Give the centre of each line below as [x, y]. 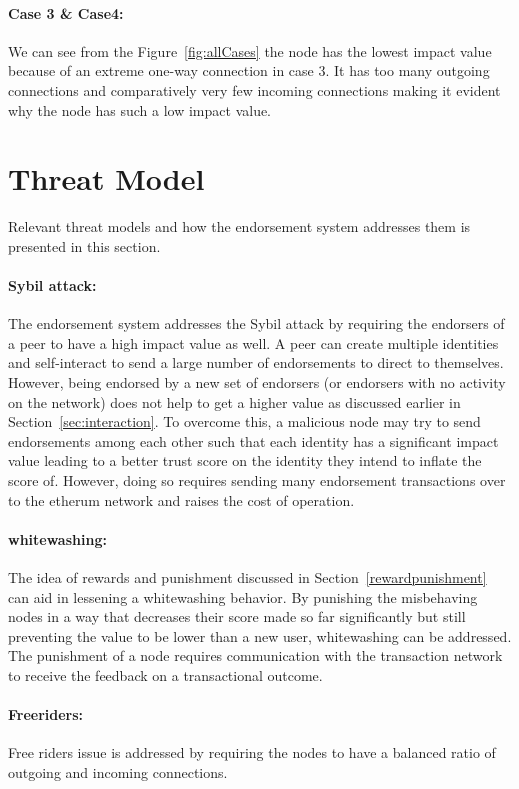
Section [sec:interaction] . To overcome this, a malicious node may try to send [244, 421]
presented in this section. [84, 245]
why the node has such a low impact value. [140, 109]
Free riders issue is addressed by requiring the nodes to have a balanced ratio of [252, 752]
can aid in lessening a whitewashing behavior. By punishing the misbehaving [243, 596]
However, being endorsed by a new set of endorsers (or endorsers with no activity [257, 382]
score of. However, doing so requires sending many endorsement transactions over [257, 480]
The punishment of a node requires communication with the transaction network [255, 655]
